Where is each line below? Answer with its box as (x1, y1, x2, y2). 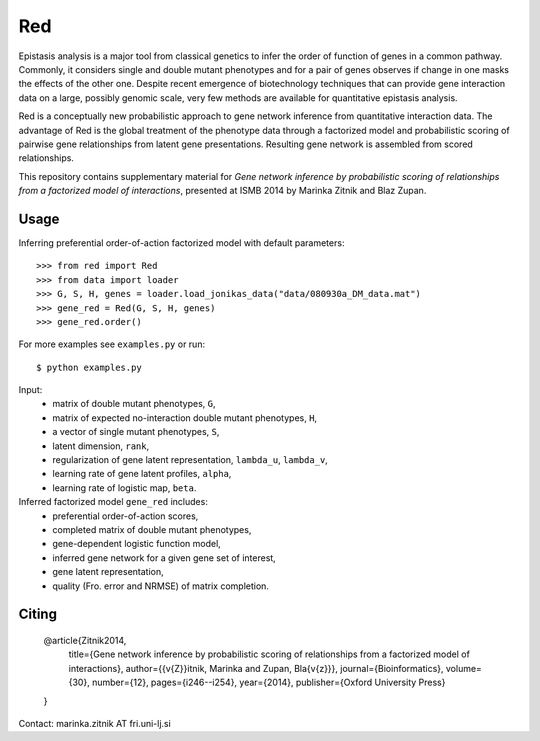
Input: (18, 384, 43, 396)
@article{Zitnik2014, (43, 634, 127, 646)
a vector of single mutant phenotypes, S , (52, 426, 220, 438)
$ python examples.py (36, 361, 142, 373)
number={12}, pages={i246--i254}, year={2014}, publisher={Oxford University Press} (91, 676, 446, 689)
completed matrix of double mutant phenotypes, (52, 524, 252, 535)
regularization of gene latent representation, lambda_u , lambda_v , (52, 454, 329, 466)
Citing (18, 606, 57, 623)
